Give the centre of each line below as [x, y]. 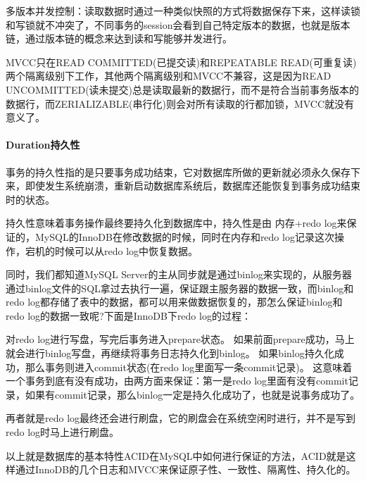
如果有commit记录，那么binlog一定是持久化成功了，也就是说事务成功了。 [193, 394]
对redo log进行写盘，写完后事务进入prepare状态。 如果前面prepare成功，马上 [180, 339]
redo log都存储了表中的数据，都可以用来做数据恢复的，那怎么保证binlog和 [174, 302]
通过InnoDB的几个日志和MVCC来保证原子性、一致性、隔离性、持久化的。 [185, 469]
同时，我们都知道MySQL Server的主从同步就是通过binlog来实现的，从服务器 [179, 274]
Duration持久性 [43, 145]
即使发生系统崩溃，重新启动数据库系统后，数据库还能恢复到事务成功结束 [193, 186]
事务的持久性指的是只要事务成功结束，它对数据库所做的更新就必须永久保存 [178, 171]
